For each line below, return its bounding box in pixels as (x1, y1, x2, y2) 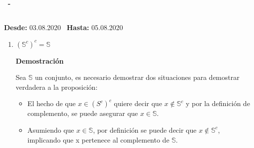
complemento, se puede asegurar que (27, 108, 138, 118)
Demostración (15, 55, 64, 66)
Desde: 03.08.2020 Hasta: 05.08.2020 (4, 22, 123, 32)
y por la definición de (185, 98, 250, 109)
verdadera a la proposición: (15, 81, 98, 92)
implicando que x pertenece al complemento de (27, 134, 169, 145)
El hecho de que (27, 98, 76, 109)
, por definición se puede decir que (93, 124, 197, 135)
